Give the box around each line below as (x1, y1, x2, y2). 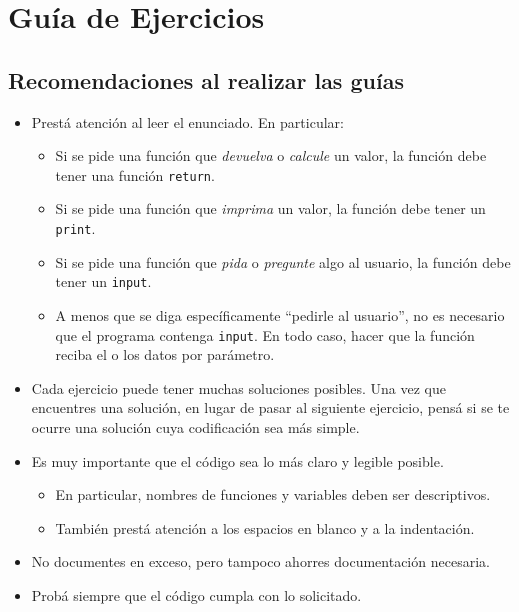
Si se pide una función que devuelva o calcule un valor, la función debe (55, 145, 487, 166)
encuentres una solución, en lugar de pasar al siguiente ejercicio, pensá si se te (31, 397, 510, 418)
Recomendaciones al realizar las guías (8, 64, 404, 95)
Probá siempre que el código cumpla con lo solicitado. (31, 584, 362, 605)
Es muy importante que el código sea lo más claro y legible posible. (31, 450, 444, 471)
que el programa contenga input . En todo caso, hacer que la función (55, 324, 475, 345)
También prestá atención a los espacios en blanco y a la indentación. (55, 517, 475, 538)
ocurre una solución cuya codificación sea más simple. (31, 416, 360, 437)
